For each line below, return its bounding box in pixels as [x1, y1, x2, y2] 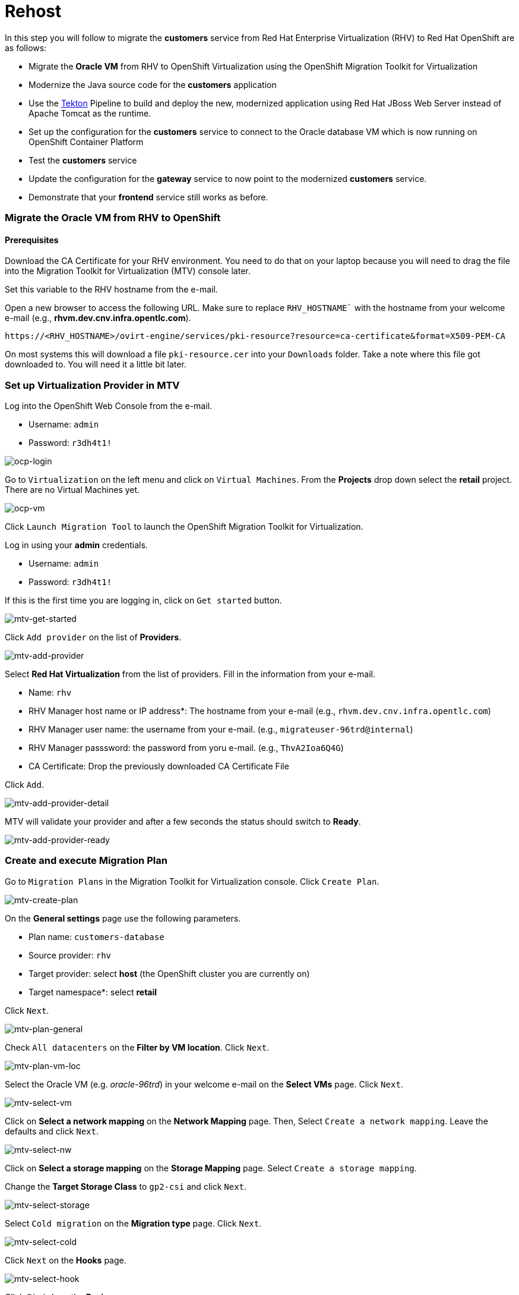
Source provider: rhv [29, 950, 112, 960]
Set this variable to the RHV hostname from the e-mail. [5, 284, 218, 295]
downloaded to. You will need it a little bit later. [5, 359, 186, 370]
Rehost [5, 1, 62, 21]
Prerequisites [5, 234, 59, 245]
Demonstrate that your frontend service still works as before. [29, 191, 268, 202]
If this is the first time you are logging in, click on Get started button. [5, 595, 282, 606]
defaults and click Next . [5, 1126, 99, 1136]
